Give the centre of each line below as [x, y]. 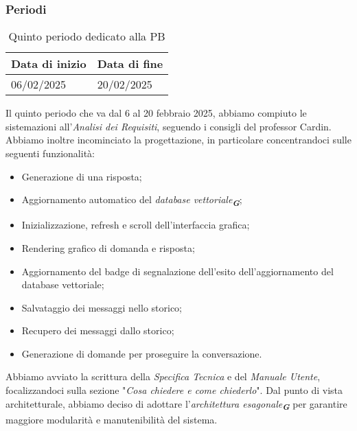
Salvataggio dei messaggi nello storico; [102, 307]
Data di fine [130, 64]
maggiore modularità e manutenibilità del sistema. [112, 419]
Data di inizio [49, 64]
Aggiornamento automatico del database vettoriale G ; [132, 200]
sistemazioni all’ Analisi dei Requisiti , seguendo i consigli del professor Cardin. [169, 126]
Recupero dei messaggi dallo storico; [98, 330]
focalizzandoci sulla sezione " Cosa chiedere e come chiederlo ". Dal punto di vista [174, 390]
